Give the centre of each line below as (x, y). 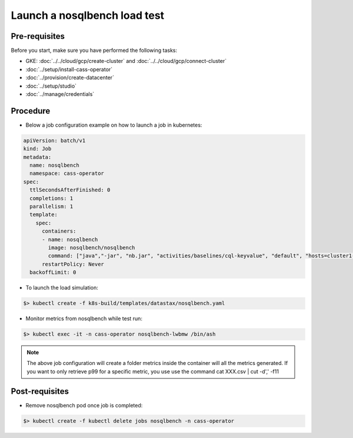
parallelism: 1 (51, 207)
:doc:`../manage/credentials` (60, 94)
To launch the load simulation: (62, 288)
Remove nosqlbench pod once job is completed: (84, 405)
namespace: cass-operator (67, 173)
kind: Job (37, 149)
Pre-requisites (38, 36)
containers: (59, 231)
